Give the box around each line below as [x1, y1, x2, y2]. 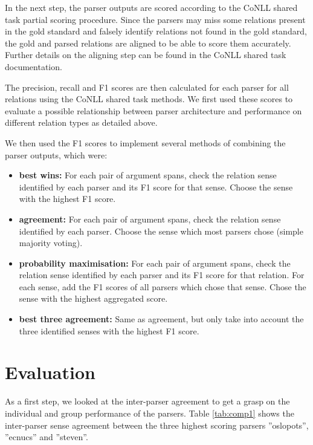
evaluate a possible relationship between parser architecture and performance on [5, 104, 302, 117]
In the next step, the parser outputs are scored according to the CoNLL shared [5, 1, 298, 13]
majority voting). [19, 236, 83, 249]
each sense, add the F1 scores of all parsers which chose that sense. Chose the [19, 280, 306, 293]
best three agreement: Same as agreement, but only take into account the [19, 313, 304, 325]
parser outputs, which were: [5, 148, 108, 161]
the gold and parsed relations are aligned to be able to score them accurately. [5, 36, 291, 49]
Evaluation [5, 360, 95, 385]
